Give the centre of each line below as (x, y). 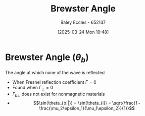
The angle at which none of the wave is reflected (55, 73)
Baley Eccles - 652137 (83, 22)
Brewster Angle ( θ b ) (47, 58)
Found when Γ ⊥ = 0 (33, 88)
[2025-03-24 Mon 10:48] (83, 32)
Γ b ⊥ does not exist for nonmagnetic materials (59, 95)
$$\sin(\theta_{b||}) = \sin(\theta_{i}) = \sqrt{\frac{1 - (87, 103)
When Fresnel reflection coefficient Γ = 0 (54, 82)
